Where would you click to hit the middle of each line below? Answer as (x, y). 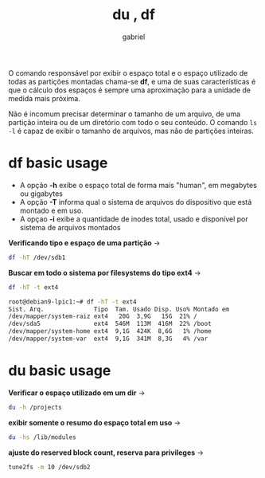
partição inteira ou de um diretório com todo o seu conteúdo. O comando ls (132, 122)
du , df (134, 15)
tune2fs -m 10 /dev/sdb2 (49, 467)
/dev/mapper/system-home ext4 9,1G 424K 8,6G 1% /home (110, 331)
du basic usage (60, 371)
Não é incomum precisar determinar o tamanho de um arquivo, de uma (125, 114)
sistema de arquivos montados (70, 227)
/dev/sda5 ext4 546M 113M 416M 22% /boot (110, 324)
